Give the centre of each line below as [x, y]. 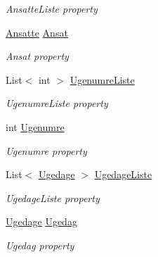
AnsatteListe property [52, 8]
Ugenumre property [46, 150]
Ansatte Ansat [37, 32]
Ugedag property [40, 245]
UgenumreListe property [57, 103]
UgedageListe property [53, 198]
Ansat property [37, 56]
